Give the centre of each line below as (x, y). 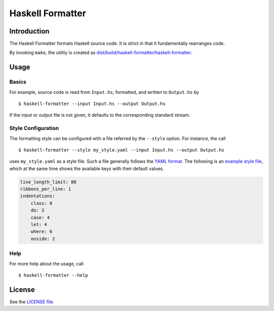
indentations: (38, 196)
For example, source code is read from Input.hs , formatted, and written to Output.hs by (104, 92)
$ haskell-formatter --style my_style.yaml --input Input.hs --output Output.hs (122, 150)
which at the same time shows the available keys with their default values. (87, 168)
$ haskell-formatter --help (53, 275)
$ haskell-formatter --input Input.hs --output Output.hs (92, 104)
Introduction (29, 31)
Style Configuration (34, 128)
